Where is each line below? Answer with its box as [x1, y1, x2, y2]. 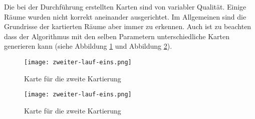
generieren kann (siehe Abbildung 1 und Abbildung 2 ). [4, 41, 172, 51]
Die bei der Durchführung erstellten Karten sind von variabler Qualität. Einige [4, 2, 246, 12]
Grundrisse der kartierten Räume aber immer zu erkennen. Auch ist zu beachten [4, 21, 251, 32]
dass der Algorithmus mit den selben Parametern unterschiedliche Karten [4, 31, 229, 41]
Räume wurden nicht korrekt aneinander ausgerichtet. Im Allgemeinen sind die [4, 11, 246, 22]
